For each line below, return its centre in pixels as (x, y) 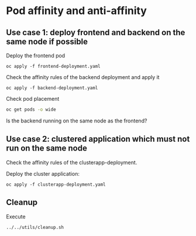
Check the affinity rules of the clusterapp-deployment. (72, 162)
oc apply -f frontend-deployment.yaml (53, 66)
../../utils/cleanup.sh (35, 227)
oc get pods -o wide (31, 110)
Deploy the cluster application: (43, 173)
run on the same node (47, 148)
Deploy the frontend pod (36, 56)
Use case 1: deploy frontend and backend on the (96, 33)
